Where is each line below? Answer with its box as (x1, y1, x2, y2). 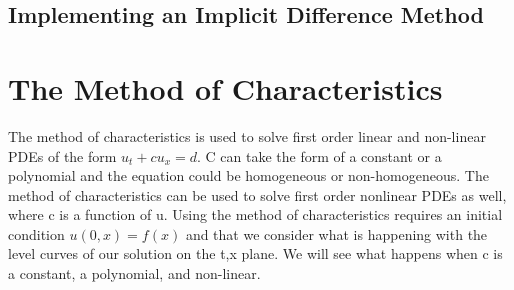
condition (8, 223, 65, 244)
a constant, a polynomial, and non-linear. (8, 263, 261, 284)
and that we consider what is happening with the (185, 223, 488, 244)
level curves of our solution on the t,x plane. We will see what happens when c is (8, 243, 503, 264)
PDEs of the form (8, 145, 117, 166)
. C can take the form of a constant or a (196, 145, 442, 166)
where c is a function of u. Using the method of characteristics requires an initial (8, 204, 503, 225)
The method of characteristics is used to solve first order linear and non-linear (8, 125, 486, 146)
